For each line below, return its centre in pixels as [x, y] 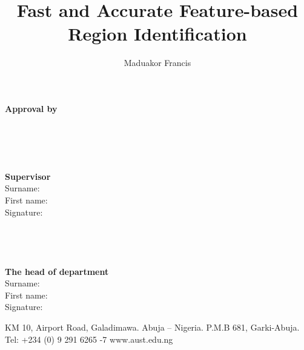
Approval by [31, 108]
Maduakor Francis [157, 63]
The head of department [57, 271]
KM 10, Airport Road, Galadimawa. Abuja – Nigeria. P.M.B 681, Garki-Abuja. [152, 327]
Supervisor [28, 176]
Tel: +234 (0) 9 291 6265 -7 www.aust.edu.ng [89, 339]
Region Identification [157, 34]
